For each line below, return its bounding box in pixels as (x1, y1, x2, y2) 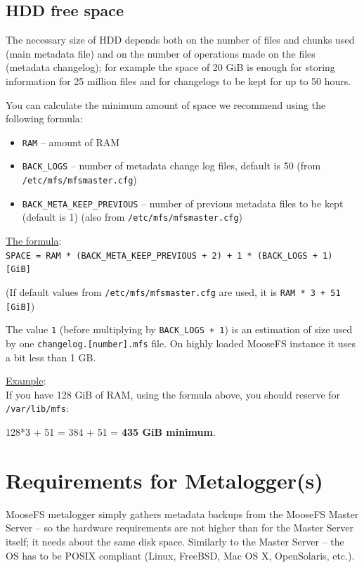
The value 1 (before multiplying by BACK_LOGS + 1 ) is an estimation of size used (6, 322, 353, 337)
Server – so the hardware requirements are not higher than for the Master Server (6, 520, 353, 535)
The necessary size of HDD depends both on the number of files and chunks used (6, 32, 355, 47)
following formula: (6, 111, 83, 126)
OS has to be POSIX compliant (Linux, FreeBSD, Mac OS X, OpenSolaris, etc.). (6, 548, 355, 562)
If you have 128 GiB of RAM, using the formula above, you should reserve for (6, 387, 341, 401)
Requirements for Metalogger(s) (6, 465, 323, 494)
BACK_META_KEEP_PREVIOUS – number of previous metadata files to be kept (22, 195, 344, 210)
